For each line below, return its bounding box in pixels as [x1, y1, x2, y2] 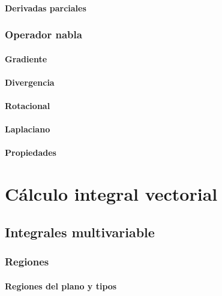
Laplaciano [5, 123, 50, 135]
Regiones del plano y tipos [5, 279, 117, 292]
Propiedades [5, 146, 56, 159]
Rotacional [5, 99, 50, 111]
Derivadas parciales [5, 1, 86, 14]
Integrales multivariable [5, 222, 155, 241]
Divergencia [5, 75, 55, 88]
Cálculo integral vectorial [5, 182, 218, 206]
